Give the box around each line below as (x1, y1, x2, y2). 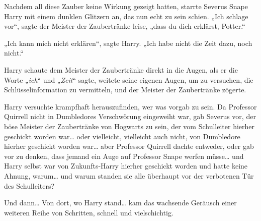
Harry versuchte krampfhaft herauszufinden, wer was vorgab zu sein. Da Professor (4, 101, 257, 112)
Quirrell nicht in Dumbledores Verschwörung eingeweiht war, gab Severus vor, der (4, 111, 256, 122)
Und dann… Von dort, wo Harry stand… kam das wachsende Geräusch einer (4, 197, 237, 208)
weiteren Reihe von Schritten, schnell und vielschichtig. (4, 207, 173, 217)
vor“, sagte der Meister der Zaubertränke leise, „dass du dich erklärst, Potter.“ (4, 21, 245, 31)
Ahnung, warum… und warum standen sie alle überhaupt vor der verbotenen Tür (4, 170, 254, 181)
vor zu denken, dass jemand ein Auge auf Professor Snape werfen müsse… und (4, 150, 244, 161)
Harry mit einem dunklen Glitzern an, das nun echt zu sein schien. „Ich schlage (4, 11, 248, 21)
